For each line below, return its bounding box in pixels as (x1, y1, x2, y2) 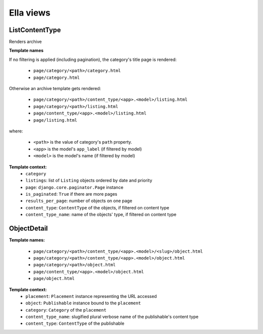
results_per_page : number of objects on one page (25, 198, 132, 204)
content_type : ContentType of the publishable (25, 320, 125, 326)
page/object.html (33, 276, 75, 281)
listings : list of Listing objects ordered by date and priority (25, 178, 152, 184)
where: (9, 128, 23, 134)
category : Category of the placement (25, 307, 107, 313)
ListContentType (9, 26, 61, 34)
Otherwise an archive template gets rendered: (9, 86, 101, 92)
